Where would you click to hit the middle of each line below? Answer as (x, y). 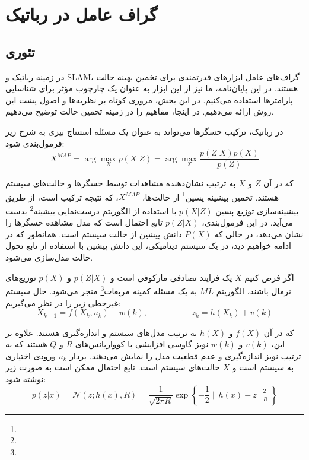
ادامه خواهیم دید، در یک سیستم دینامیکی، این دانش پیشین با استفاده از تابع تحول (148, 245)
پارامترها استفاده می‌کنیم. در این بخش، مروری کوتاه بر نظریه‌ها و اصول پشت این (149, 99)
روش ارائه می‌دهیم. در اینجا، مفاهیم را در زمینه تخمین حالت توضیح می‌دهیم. (140, 111)
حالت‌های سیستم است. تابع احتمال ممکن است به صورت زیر (113, 367)
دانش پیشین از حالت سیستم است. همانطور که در (94, 234)
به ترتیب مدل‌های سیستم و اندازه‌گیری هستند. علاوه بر (101, 332)
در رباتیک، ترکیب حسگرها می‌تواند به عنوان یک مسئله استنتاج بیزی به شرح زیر (144, 131)
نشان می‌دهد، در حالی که (259, 234)
